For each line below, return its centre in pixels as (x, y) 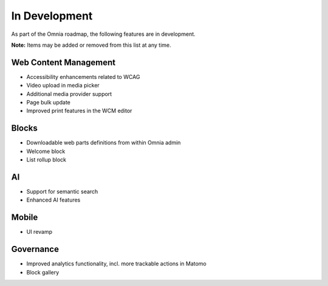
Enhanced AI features (53, 200)
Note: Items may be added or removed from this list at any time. (91, 45)
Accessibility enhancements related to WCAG (83, 77)
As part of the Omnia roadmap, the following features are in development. (103, 34)
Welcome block (46, 151)
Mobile (25, 218)
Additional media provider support (69, 94)
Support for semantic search (62, 192)
